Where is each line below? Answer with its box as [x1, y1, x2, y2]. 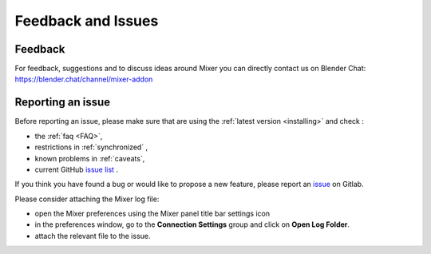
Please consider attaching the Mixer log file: [14, 194, 160, 204]
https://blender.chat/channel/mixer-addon [14, 74, 153, 84]
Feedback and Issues [14, 12, 159, 30]
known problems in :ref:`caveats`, [34, 153, 145, 163]
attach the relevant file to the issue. [34, 231, 151, 240]
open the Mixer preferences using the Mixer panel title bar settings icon [34, 208, 271, 219]
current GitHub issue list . [34, 165, 119, 174]
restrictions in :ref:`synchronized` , [34, 142, 148, 152]
